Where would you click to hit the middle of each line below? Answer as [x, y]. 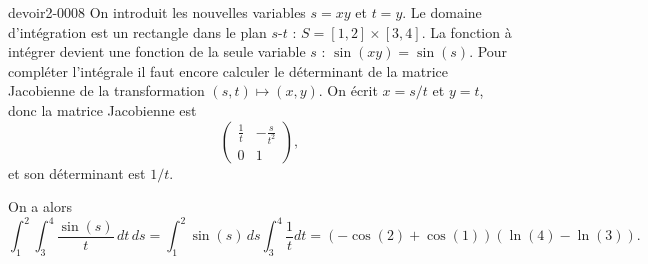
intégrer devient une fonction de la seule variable [157, 51]
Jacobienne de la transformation [106, 90]
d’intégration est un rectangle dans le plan [137, 31]
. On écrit [348, 90]
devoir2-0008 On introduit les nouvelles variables [157, 12]
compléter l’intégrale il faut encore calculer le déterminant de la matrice [228, 70]
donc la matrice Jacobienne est [102, 109]
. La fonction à [466, 31]
